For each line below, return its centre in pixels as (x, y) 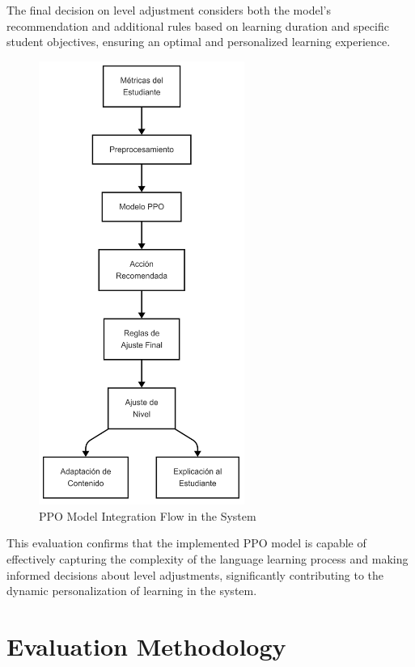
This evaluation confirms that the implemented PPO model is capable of (186, 543)
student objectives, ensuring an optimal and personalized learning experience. (199, 42)
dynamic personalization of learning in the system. (132, 591)
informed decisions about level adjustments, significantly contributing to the (195, 574)
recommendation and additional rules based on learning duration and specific (198, 25)
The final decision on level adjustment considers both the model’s (169, 10)
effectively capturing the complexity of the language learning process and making (207, 558)
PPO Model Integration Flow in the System (148, 515)
